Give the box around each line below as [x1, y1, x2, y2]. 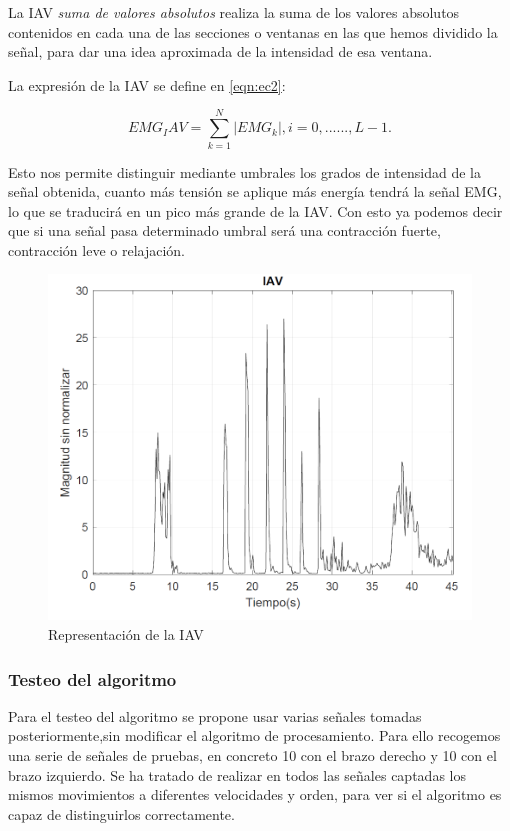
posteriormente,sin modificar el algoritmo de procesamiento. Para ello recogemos [8, 725, 501, 746]
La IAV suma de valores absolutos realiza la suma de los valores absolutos [8, 2, 460, 22]
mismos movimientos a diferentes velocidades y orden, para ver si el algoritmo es [8, 784, 502, 805]
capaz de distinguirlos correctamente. [8, 803, 235, 824]
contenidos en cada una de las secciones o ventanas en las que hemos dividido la [8, 21, 498, 42]
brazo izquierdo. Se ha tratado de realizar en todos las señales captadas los [8, 764, 466, 785]
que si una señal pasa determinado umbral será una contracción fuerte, [8, 220, 441, 241]
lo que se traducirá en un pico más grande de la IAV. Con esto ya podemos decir [8, 200, 503, 221]
